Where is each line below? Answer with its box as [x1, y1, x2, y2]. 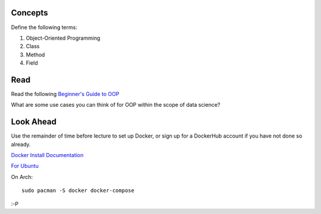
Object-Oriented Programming [26, 34, 100, 41]
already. [11, 140, 31, 148]
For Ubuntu [11, 162, 39, 170]
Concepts [11, 8, 48, 18]
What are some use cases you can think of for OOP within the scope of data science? [11, 101, 221, 108]
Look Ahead [11, 117, 56, 127]
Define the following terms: [11, 24, 77, 31]
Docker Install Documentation [11, 152, 84, 159]
